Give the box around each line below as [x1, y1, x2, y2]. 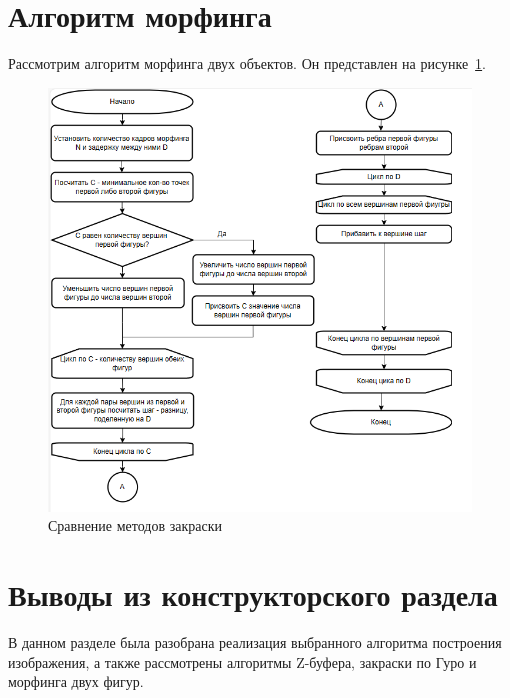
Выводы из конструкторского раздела [8, 574, 498, 615]
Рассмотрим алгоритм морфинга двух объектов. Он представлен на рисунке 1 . [8, 53, 487, 74]
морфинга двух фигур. [8, 671, 144, 692]
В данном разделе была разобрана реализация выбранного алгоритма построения [8, 632, 502, 653]
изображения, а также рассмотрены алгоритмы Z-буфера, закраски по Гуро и [8, 651, 477, 672]
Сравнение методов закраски [48, 515, 222, 536]
